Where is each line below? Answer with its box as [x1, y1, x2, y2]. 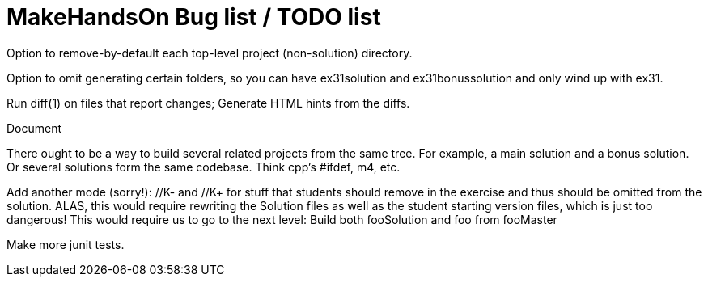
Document [6, 120, 62, 135]
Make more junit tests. [6, 237, 125, 251]
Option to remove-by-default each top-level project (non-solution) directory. [6, 45, 413, 60]
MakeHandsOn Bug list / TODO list [6, 3, 381, 31]
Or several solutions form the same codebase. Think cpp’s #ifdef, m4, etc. [6, 159, 401, 174]
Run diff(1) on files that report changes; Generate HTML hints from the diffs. [6, 95, 410, 110]
